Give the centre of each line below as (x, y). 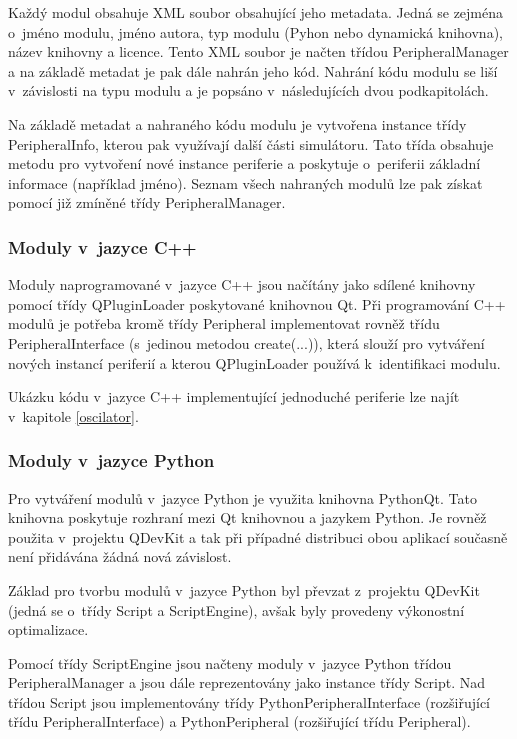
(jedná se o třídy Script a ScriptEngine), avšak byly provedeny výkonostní (236, 609)
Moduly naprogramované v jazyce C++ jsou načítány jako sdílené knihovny (242, 284)
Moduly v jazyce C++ (102, 246)
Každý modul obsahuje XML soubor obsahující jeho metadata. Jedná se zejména (256, 12)
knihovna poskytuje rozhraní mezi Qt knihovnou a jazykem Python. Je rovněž (247, 517)
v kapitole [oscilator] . (73, 415)
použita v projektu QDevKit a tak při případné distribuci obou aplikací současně (258, 536)
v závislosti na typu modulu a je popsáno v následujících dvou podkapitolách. (248, 90)
